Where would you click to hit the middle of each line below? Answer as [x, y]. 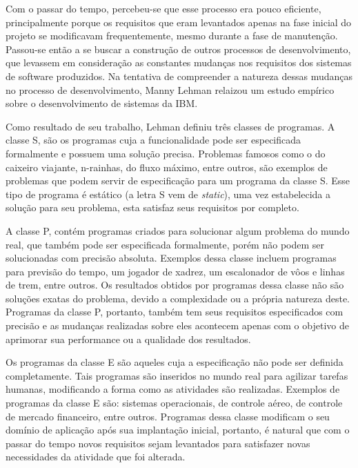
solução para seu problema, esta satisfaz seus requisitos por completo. [152, 207]
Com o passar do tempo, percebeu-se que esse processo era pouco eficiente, [163, 8]
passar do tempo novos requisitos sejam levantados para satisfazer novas [158, 443]
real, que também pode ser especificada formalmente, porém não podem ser [165, 244]
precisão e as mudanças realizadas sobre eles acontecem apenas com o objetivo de [177, 325]
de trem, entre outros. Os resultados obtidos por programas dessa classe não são [175, 285]
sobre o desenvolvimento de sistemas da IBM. [102, 103]
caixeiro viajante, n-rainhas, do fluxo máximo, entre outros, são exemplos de [167, 167]
